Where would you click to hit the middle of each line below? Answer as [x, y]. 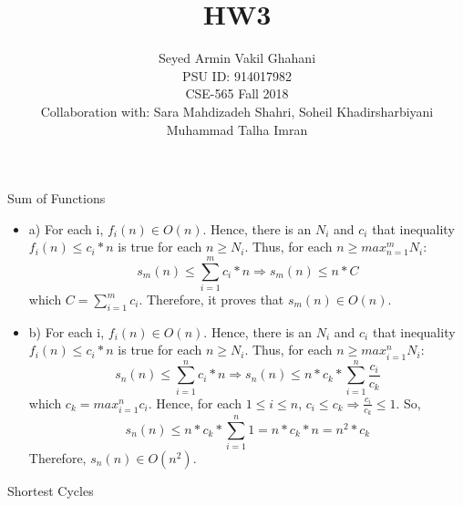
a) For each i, [66, 228]
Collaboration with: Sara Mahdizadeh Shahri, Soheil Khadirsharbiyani [237, 111]
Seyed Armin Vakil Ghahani [237, 58]
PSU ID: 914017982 [237, 75]
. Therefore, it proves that [211, 299]
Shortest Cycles [51, 491]
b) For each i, [67, 331]
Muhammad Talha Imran [237, 129]
